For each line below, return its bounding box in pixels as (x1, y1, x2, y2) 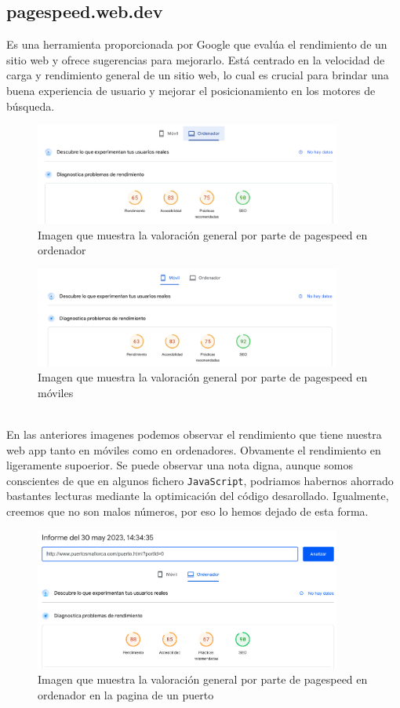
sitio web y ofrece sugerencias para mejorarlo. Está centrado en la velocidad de (6, 51, 385, 68)
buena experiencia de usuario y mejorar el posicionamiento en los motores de (6, 82, 376, 98)
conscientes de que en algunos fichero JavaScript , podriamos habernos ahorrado (6, 472, 394, 488)
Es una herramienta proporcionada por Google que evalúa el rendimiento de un (6, 36, 387, 53)
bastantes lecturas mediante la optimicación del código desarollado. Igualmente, (6, 487, 389, 504)
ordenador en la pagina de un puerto (38, 687, 214, 703)
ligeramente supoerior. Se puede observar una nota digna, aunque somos (6, 457, 353, 473)
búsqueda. (6, 97, 55, 114)
